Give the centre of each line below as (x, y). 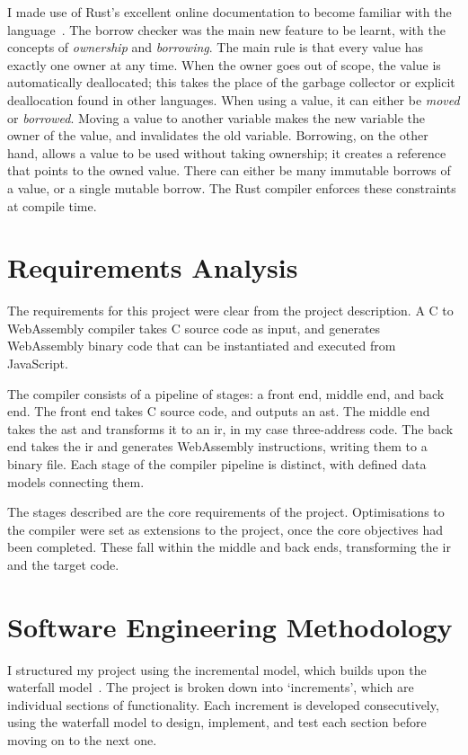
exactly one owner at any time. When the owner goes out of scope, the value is (224, 64)
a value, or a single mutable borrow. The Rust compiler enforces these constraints (232, 187)
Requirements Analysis (153, 267)
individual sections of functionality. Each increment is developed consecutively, (223, 704)
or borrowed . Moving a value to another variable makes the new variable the (216, 117)
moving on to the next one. (82, 740)
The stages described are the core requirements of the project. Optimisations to (226, 512)
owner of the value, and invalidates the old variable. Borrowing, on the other (218, 135)
